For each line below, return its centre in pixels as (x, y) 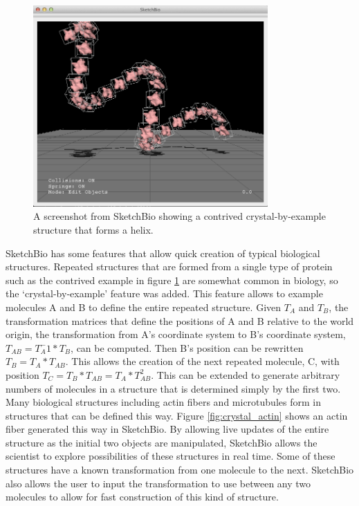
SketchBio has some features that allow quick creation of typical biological (163, 253)
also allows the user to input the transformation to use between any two (158, 483)
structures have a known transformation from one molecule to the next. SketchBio (180, 470)
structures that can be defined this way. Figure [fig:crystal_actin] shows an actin (177, 415)
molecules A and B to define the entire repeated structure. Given (144, 307)
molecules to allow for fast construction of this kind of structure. (142, 497)
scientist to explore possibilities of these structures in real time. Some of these (171, 456)
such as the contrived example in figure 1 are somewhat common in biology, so (172, 280)
